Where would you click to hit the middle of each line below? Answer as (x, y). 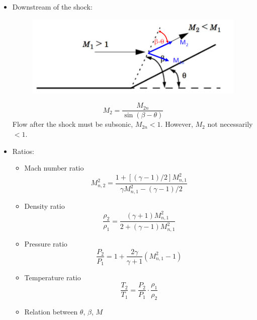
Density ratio (45, 206)
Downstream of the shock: (52, 7)
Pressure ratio (46, 243)
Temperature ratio (53, 277)
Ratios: (23, 151)
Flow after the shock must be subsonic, (73, 124)
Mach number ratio (54, 168)
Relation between (51, 312)
